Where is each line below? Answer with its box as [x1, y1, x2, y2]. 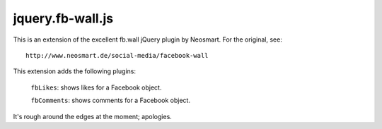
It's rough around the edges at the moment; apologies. [13, 112, 173, 121]
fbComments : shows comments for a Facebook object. [30, 96, 191, 105]
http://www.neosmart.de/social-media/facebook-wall [25, 51, 209, 59]
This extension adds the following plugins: [13, 67, 136, 75]
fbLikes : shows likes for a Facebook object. [30, 83, 162, 92]
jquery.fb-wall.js [13, 11, 113, 26]
